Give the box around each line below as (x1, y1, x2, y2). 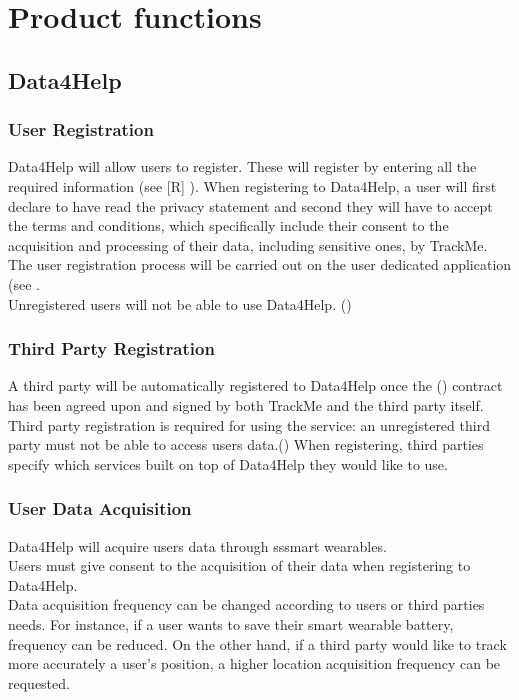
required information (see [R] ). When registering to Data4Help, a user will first (8, 175, 497, 196)
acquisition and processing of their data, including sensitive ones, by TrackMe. (8, 234, 488, 255)
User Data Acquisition (8, 496, 192, 521)
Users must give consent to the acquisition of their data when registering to (8, 555, 471, 576)
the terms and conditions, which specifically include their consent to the (8, 215, 449, 236)
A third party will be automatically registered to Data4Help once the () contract (8, 375, 503, 396)
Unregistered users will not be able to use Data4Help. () (8, 293, 352, 314)
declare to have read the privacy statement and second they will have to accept (8, 195, 493, 216)
